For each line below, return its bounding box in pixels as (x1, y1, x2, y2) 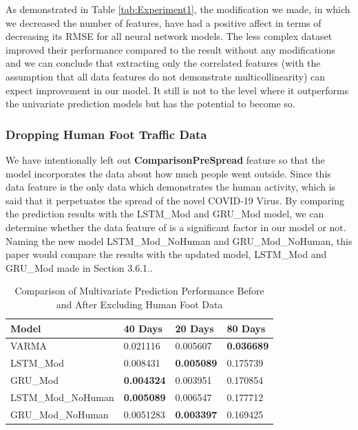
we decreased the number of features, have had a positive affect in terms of (6, 15, 322, 30)
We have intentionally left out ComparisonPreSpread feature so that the (6, 152, 325, 166)
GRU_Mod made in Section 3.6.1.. (6, 260, 153, 275)
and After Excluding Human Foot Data (56, 297, 223, 311)
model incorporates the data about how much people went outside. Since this (6, 166, 331, 180)
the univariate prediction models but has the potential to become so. (6, 96, 295, 111)
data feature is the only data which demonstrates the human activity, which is (6, 180, 336, 194)
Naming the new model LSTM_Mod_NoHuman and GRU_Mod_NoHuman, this (6, 233, 352, 248)
